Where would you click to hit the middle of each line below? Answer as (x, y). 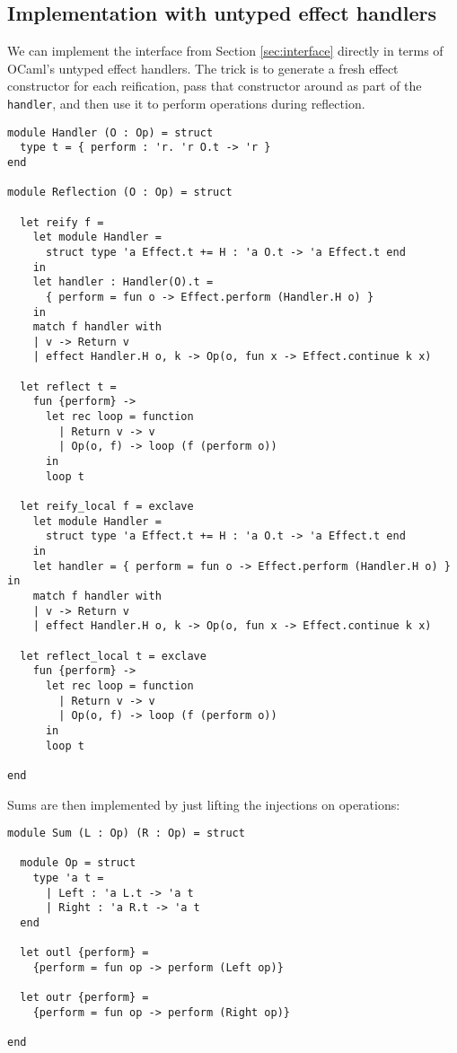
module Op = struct (78, 863)
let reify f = (62, 222)
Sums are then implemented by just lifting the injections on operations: (204, 804)
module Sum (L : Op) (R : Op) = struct (126, 834)
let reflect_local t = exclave (113, 656)
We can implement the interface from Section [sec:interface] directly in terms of (225, 51)
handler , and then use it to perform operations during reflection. (186, 103)
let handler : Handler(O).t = (123, 282)
